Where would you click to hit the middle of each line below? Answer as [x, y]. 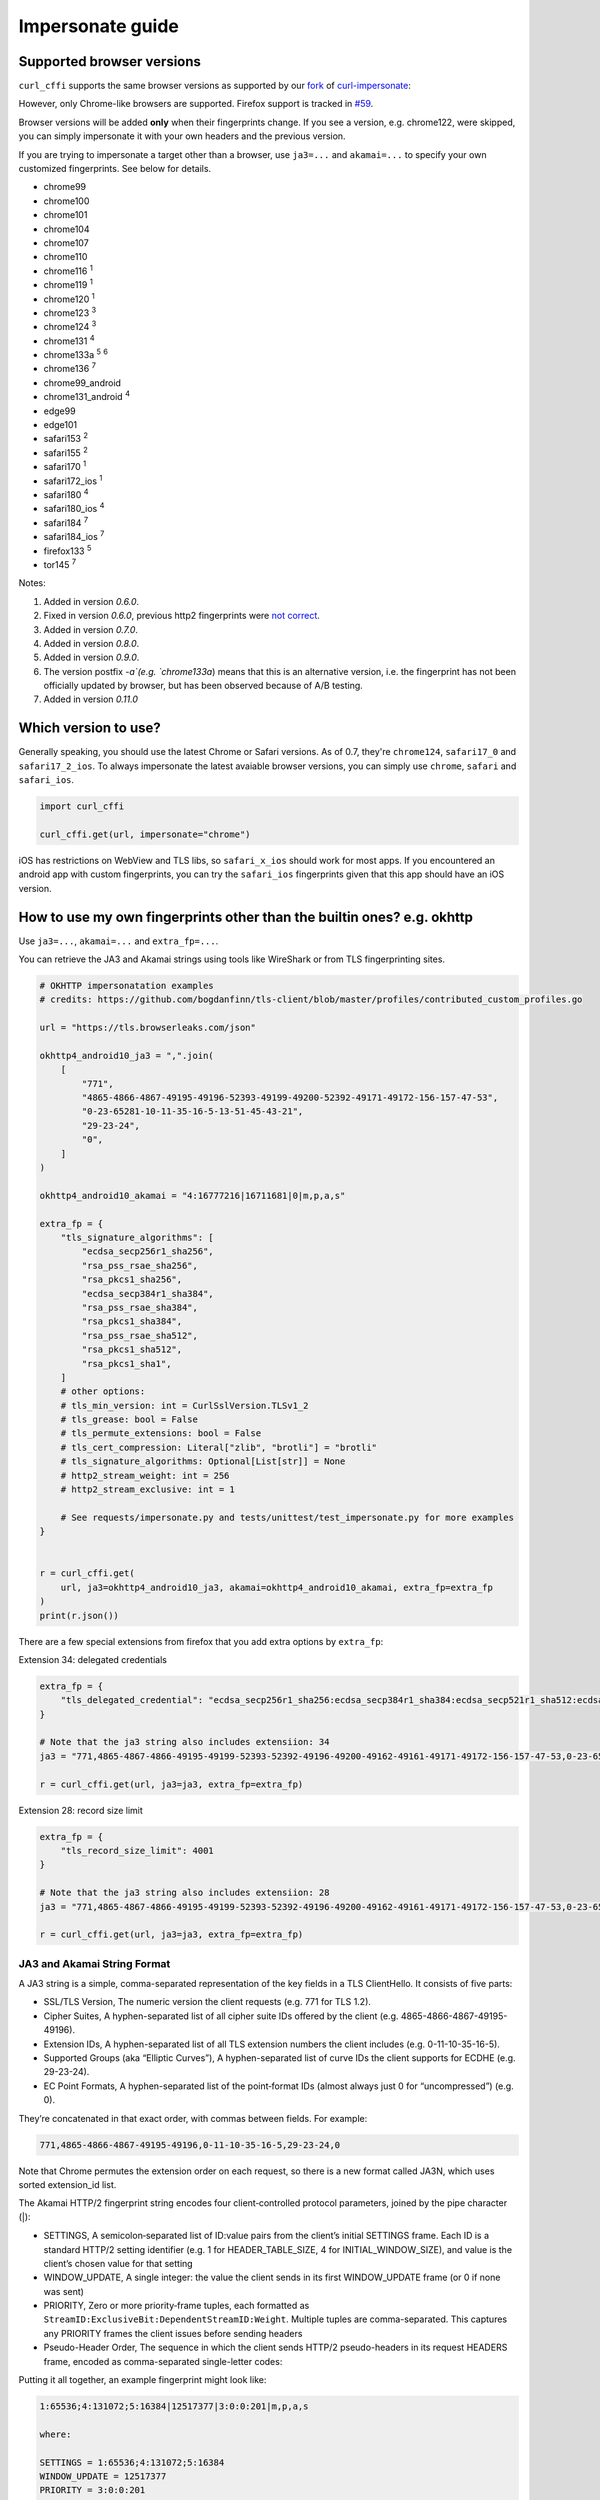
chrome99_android [82, 382]
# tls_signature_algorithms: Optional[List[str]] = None [203, 1461]
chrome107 [66, 242]
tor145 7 [60, 563]
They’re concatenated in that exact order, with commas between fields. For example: [193, 2118]
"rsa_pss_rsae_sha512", [140, 1335]
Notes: [32, 583]
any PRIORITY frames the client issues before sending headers [173, 2333]
